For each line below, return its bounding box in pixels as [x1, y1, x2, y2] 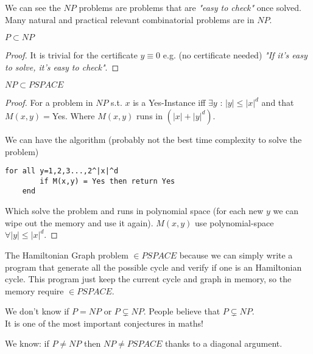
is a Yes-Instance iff [133, 96, 206, 109]
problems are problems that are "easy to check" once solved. [79, 1, 302, 13]
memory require [5, 284, 64, 297]
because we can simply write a [179, 248, 293, 261]
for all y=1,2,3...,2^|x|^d [5, 167, 119, 176]
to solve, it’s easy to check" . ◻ [5, 60, 119, 73]
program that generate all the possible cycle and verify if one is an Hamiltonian [5, 260, 302, 273]
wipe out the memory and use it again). [5, 216, 153, 229]
